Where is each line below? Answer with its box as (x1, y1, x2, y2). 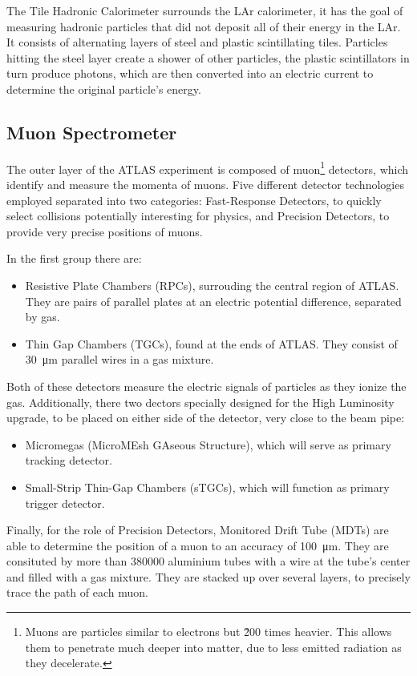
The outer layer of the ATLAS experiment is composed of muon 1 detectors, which (6, 158, 409, 177)
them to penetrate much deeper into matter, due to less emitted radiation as (25, 638, 402, 655)
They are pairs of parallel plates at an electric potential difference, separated (25, 292, 402, 309)
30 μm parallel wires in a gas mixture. (25, 351, 214, 368)
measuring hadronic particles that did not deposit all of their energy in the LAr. (6, 18, 401, 34)
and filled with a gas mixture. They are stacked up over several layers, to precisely (6, 568, 411, 585)
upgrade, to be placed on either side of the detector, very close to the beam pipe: (6, 409, 405, 426)
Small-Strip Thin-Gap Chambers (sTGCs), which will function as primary (25, 478, 390, 495)
